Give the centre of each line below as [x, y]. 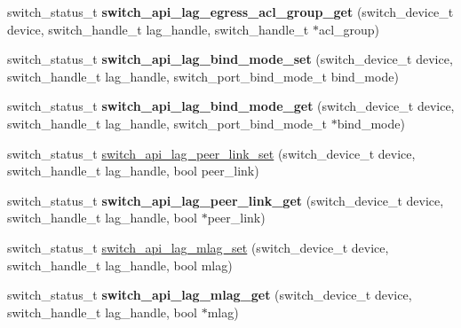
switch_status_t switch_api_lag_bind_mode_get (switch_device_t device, [231, 106]
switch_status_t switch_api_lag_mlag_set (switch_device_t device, [198, 247]
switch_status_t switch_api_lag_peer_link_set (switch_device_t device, [211, 153]
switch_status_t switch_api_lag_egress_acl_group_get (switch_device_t [230, 12]
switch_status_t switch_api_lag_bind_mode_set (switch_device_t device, [230, 59]
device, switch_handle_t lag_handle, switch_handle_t [158, 29]
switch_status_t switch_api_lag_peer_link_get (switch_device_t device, [226, 200]
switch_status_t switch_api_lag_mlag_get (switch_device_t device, [210, 295]
